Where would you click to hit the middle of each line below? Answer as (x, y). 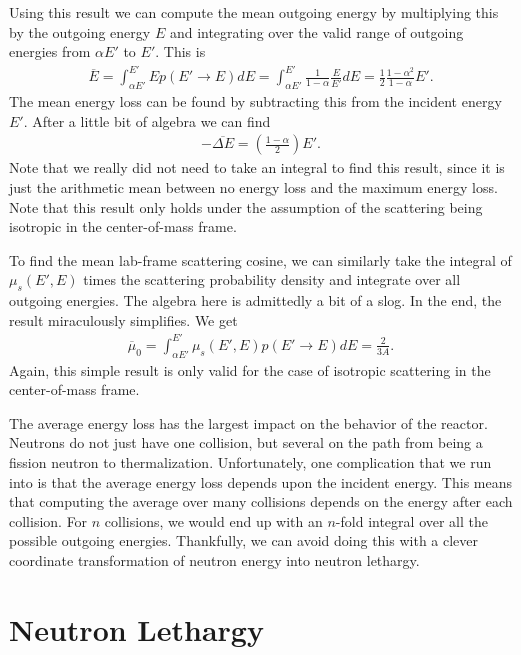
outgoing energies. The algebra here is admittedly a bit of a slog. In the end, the (255, 300)
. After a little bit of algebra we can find (147, 120)
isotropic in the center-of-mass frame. (123, 226)
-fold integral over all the (411, 520)
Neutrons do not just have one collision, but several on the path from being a (246, 442)
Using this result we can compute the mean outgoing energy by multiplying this (254, 12)
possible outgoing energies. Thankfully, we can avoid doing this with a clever (244, 540)
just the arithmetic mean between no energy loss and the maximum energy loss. (253, 186)
